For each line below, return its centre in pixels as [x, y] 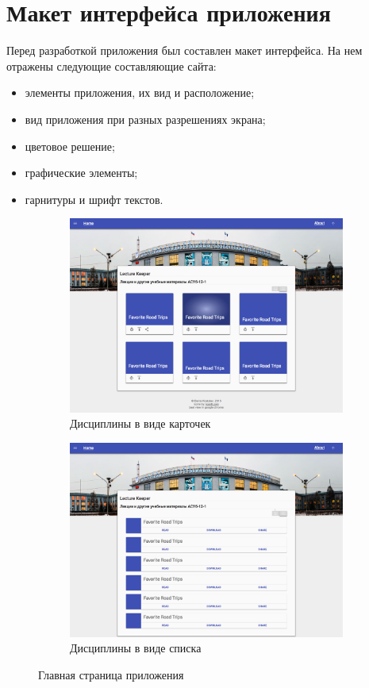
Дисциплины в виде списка [136, 648]
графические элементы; [81, 173]
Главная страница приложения [111, 674]
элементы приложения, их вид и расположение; [140, 92]
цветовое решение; [70, 146]
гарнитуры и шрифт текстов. [94, 199]
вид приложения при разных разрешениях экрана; [145, 119]
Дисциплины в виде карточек [140, 423]
